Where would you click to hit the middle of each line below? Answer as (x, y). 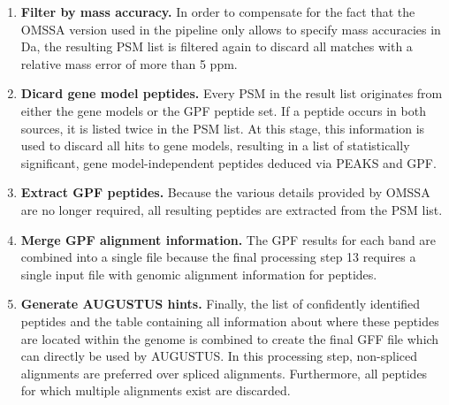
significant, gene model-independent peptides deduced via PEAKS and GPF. (228, 162)
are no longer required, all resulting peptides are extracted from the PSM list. (232, 209)
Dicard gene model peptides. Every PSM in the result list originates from (232, 93)
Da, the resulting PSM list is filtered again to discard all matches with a (217, 46)
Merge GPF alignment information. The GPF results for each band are (228, 239)
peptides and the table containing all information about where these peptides (230, 321)
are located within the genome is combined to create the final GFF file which (230, 338)
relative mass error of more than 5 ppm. (129, 63)
